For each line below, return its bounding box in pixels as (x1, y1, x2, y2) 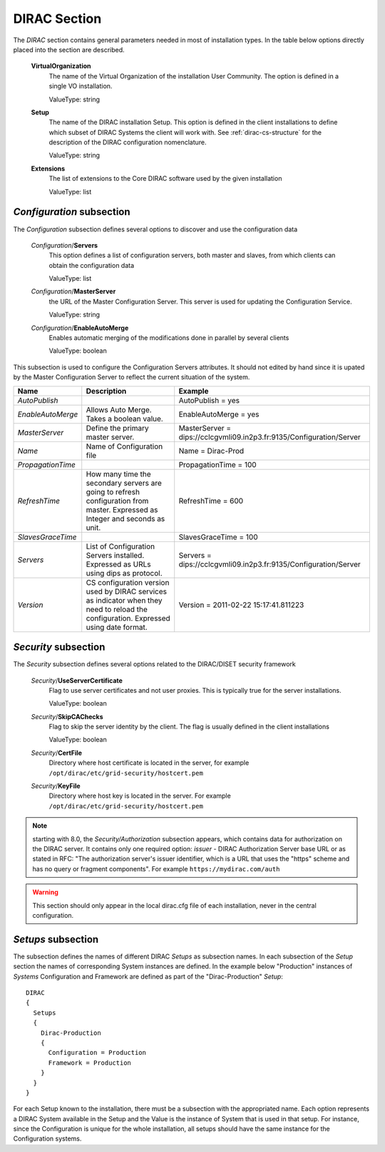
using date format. (86, 622, 148, 632)
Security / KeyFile (31, 782, 81, 791)
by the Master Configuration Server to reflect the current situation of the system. (13, 373, 250, 381)
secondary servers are (86, 478, 162, 488)
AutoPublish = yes (178, 395, 240, 405)
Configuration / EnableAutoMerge (31, 324, 129, 332)
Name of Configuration (86, 441, 163, 451)
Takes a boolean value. (86, 414, 163, 424)
